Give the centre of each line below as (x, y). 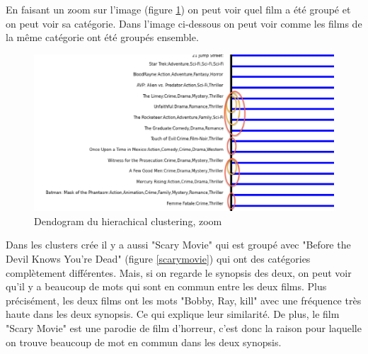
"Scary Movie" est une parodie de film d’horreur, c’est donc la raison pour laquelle (184, 328)
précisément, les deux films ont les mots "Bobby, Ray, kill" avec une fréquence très (184, 300)
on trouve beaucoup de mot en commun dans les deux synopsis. (144, 342)
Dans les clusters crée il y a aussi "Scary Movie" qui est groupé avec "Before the (178, 245)
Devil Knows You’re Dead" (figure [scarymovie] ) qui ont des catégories (158, 259)
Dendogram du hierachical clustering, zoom (128, 221)
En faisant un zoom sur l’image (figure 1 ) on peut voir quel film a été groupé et (178, 9)
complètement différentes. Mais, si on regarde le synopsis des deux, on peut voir (179, 272)
